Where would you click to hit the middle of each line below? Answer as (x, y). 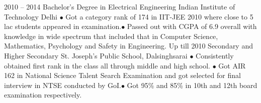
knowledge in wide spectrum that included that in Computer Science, (111, 36)
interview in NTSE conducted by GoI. (63, 85)
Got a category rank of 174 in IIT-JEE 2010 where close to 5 (159, 16)
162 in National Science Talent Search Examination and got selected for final (122, 75)
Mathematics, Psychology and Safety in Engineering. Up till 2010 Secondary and (128, 46)
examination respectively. (43, 95)
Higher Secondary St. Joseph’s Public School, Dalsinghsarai (96, 55)
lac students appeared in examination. (63, 26)
